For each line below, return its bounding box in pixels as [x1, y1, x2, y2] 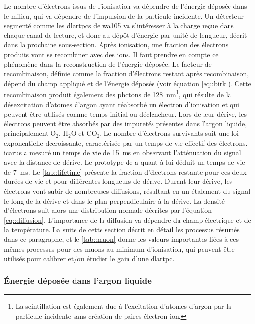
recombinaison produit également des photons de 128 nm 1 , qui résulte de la [4, 88, 231, 99]
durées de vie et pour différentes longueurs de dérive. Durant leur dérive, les [4, 176, 232, 186]
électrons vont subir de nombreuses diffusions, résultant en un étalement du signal [4, 185, 251, 196]
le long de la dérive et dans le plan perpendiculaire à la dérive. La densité [4, 195, 225, 206]
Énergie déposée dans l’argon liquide [4, 274, 152, 286]
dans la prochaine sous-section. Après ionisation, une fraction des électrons [4, 39, 229, 50]
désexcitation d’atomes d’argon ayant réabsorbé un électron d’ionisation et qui [4, 99, 239, 109]
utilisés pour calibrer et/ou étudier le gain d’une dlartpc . [4, 253, 175, 264]
